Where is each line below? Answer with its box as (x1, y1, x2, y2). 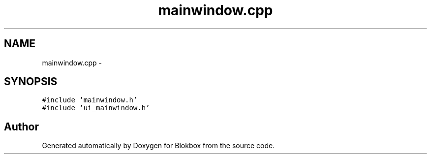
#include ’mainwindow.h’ (42, 96, 138, 104)
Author (4, 120, 39, 133)
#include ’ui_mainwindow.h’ (42, 104, 150, 112)
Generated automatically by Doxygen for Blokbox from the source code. (42, 141, 275, 150)
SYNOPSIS (4, 75, 58, 88)
